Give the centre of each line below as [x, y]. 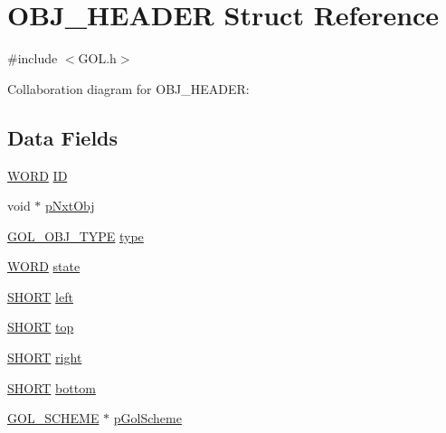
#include [33, 58]
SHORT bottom [52, 387]
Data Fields [63, 137]
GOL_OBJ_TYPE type [76, 235]
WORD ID [38, 175]
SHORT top [41, 327]
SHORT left [40, 296]
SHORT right [45, 358]
